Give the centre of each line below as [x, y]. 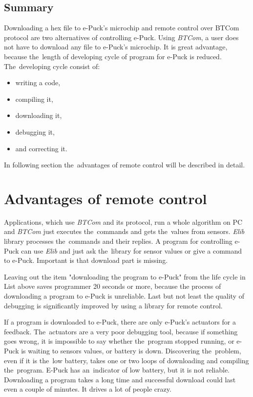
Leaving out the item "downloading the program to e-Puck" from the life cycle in [125, 276]
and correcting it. [41, 148]
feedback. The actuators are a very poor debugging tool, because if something [121, 331]
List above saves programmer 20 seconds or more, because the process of [113, 286]
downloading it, [39, 115]
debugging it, [35, 131]
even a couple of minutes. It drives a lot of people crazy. [88, 389]
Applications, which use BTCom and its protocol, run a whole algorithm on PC [123, 222]
